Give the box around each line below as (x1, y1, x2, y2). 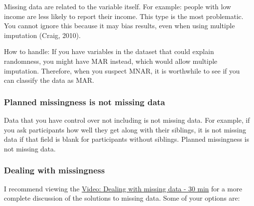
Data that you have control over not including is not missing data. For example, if (4, 114, 250, 125)
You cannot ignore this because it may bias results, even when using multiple (4, 20, 235, 31)
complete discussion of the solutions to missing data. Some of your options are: (4, 193, 240, 203)
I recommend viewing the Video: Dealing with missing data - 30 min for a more (4, 183, 242, 193)
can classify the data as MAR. (4, 75, 94, 85)
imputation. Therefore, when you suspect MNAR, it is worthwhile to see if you (4, 65, 240, 75)
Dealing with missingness (4, 164, 105, 176)
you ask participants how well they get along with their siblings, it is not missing (4, 124, 246, 134)
